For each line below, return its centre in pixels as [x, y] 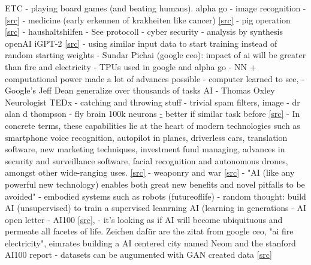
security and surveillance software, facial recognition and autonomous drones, [147, 160]
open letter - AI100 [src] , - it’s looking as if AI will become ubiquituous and [144, 219]
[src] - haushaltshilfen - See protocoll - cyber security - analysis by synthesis [144, 31]
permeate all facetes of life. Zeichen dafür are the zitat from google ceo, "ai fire [149, 231]
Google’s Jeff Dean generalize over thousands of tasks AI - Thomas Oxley [140, 90]
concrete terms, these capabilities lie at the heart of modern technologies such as [153, 125]
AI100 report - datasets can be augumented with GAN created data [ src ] [138, 255]
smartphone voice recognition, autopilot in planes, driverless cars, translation [146, 137]
